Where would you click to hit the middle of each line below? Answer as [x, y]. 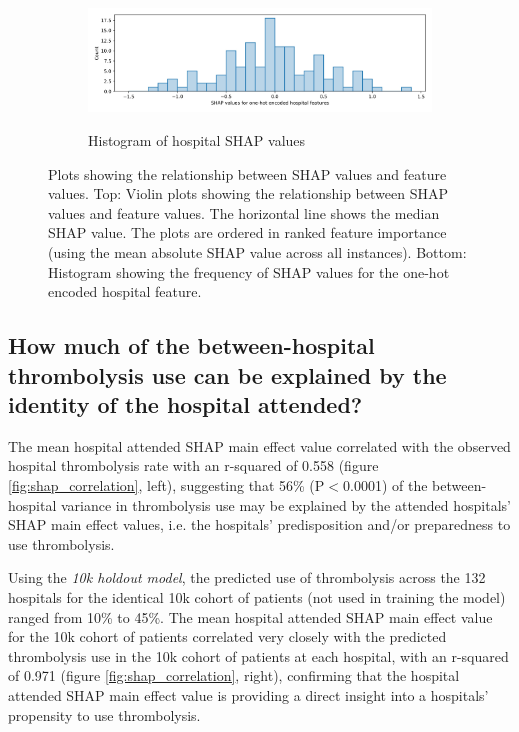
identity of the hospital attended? [185, 403]
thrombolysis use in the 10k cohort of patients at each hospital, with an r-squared [258, 655]
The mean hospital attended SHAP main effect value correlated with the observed [259, 445]
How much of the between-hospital [191, 345]
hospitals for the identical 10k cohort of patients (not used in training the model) [257, 596]
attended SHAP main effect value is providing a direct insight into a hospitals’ [248, 694]
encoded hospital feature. [125, 291]
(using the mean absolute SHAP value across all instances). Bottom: [257, 252]
